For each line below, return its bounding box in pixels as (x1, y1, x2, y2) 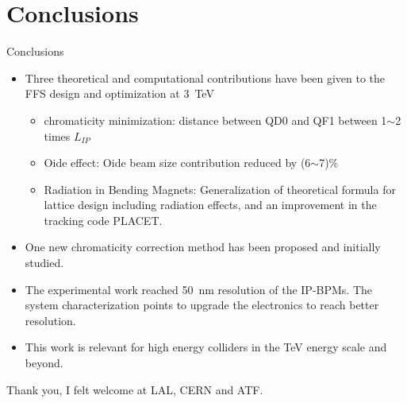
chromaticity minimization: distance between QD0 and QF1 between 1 (44, 111, 387, 128)
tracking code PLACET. (44, 211, 163, 228)
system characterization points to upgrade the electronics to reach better (25, 296, 379, 313)
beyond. (25, 355, 63, 371)
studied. (25, 254, 64, 271)
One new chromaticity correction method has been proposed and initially (25, 238, 381, 255)
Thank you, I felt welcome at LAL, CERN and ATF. (6, 381, 263, 397)
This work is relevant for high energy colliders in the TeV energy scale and (25, 339, 387, 355)
